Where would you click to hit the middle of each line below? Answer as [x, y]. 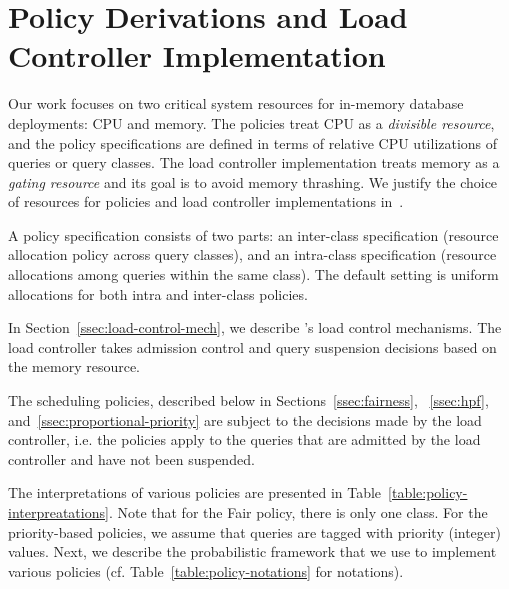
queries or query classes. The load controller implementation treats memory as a [254, 162]
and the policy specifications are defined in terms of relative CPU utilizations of [253, 142]
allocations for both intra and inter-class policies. [158, 293]
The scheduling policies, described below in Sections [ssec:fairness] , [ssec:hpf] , [248, 400]
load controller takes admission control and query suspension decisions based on [252, 346]
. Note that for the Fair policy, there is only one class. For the [298, 512]
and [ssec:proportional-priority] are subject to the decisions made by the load [245, 419]
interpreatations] [58, 512]
